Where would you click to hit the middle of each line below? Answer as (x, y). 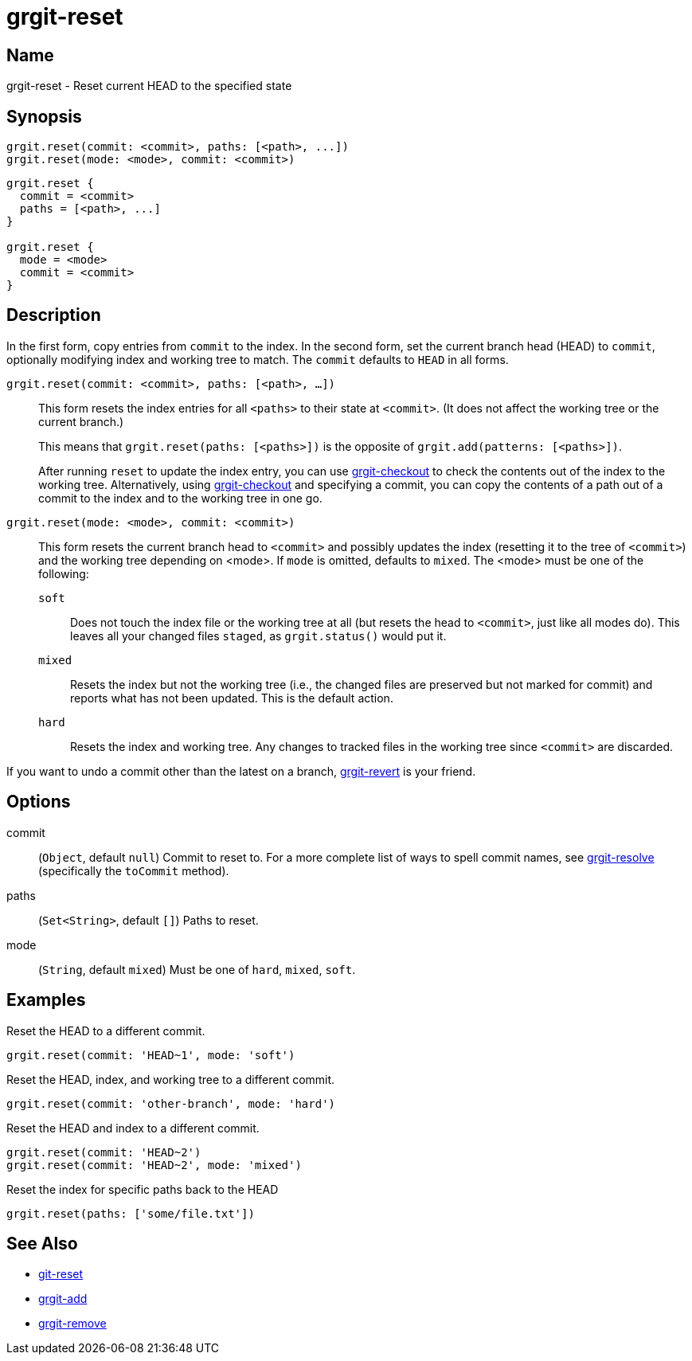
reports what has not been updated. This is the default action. (232, 698)
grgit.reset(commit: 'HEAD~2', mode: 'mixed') (154, 1165)
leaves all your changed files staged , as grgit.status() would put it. (258, 636)
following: (64, 573)
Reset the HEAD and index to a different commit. (133, 1128)
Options (39, 802)
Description (54, 315)
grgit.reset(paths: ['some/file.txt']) (131, 1213)
